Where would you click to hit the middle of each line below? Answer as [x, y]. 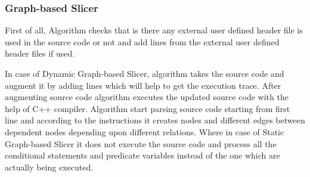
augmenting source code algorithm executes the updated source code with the [147, 97]
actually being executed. [49, 167]
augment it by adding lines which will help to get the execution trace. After [143, 85]
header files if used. [40, 53]
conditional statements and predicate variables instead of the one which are [142, 155]
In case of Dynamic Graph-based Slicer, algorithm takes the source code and [145, 73]
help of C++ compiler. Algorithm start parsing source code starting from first [148, 108]
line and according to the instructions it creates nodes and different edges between [155, 120]
